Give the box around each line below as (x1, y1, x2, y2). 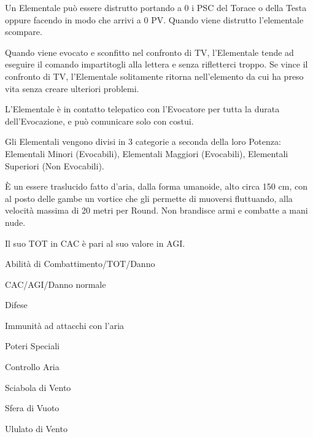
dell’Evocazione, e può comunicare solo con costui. (5, 114, 194, 127)
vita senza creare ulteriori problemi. (5, 82, 139, 95)
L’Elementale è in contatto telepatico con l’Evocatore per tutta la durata (5, 102, 280, 115)
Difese (5, 298, 28, 311)
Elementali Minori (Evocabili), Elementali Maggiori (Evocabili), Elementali (5, 147, 288, 160)
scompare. (5, 25, 42, 38)
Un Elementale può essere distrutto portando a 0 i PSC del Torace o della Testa (5, 1, 307, 14)
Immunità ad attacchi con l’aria (5, 319, 125, 331)
